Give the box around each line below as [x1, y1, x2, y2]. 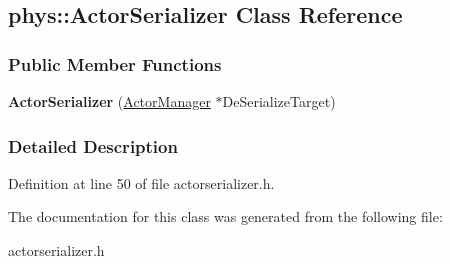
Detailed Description [8, 133, 178, 158]
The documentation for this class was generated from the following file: [8, 206, 443, 227]
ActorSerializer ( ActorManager [8, 91, 211, 111]
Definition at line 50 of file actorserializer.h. [8, 172, 275, 193]
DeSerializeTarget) [222, 91, 336, 111]
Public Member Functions [8, 51, 222, 76]
